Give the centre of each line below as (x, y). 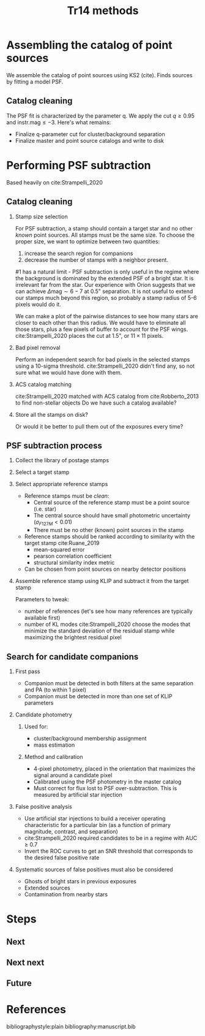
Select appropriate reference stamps (61, 484)
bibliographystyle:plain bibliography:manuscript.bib (71, 1027)
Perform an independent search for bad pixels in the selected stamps (102, 359)
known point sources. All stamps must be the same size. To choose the (105, 235)
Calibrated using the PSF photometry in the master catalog (107, 782)
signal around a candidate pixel (73, 775)
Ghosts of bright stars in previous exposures (80, 881)
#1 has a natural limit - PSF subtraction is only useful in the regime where (107, 272)
